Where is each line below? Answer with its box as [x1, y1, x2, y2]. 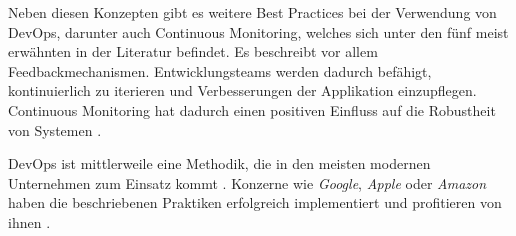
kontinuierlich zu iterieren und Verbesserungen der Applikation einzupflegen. [8, 80, 477, 101]
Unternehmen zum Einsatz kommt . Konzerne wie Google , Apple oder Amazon [8, 172, 487, 193]
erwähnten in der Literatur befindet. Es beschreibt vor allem [8, 41, 378, 62]
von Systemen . [8, 119, 102, 140]
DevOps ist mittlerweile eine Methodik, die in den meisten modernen [8, 153, 431, 174]
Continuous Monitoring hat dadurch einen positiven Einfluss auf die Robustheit [8, 99, 496, 120]
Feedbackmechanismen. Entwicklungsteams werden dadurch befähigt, [8, 60, 432, 81]
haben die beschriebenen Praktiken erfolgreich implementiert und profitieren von [8, 192, 502, 213]
